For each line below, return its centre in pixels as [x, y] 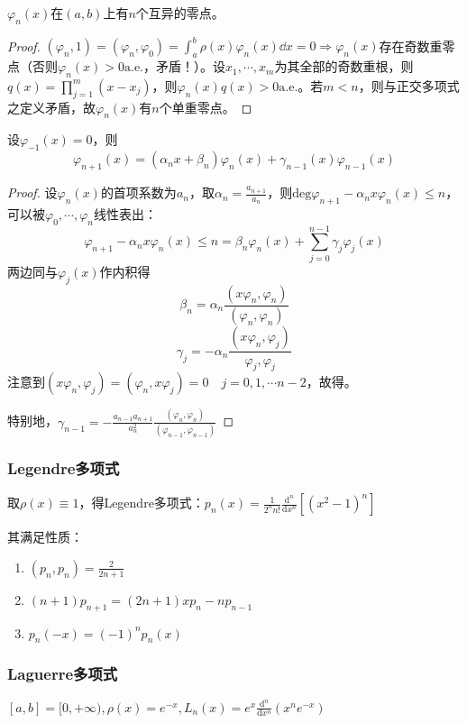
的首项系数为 [138, 192]
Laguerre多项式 [63, 674]
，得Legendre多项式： [142, 503]
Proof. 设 [32, 192]
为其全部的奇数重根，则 [344, 66]
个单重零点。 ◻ [206, 107]
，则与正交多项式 [409, 85]
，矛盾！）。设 [184, 66]
